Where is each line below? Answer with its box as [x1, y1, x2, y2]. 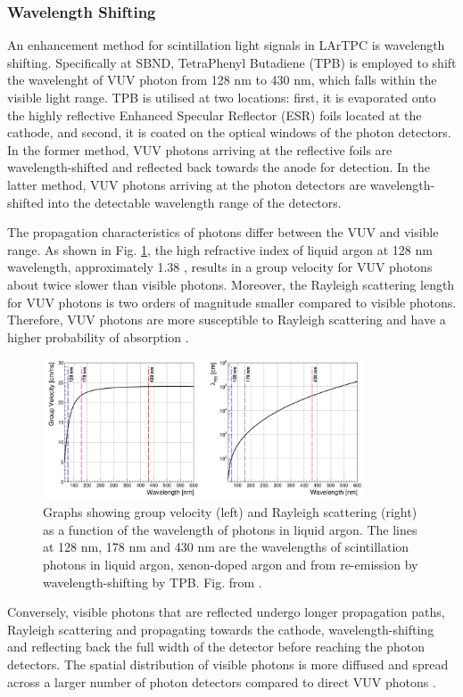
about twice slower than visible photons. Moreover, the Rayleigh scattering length [7, 275, 455, 293]
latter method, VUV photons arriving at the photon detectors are [7, 175, 367, 193]
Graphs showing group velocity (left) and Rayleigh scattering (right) [43, 503, 418, 521]
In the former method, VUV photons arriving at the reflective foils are [7, 140, 393, 159]
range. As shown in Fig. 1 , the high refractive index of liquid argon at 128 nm [7, 240, 433, 258]
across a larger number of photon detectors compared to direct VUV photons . [7, 672, 436, 691]
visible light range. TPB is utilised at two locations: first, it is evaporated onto [7, 88, 436, 106]
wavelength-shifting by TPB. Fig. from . [43, 572, 262, 591]
